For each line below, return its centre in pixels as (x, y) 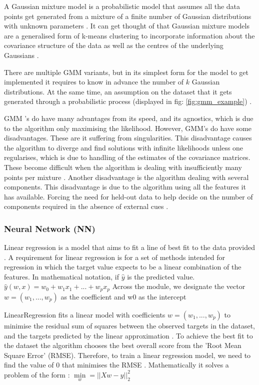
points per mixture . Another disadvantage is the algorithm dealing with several (126, 177)
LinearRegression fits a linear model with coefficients (85, 314)
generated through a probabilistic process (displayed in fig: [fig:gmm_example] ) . (128, 101)
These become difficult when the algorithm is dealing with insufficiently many (123, 167)
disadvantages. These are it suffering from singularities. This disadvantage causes (128, 138)
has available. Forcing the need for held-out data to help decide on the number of (128, 196)
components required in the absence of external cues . (86, 206)
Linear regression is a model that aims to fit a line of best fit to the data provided (129, 247)
